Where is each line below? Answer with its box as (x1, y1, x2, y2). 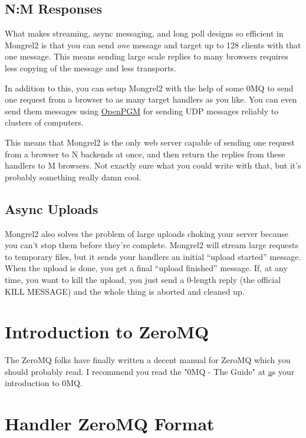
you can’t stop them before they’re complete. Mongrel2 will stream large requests (5, 239, 298, 251)
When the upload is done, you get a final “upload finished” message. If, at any (5, 262, 288, 274)
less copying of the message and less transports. (5, 61, 176, 74)
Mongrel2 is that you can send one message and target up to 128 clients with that (5, 38, 301, 51)
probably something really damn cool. (5, 170, 142, 183)
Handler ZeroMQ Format (5, 411, 215, 436)
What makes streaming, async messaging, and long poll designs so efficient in (5, 27, 284, 39)
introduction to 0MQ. (5, 377, 83, 389)
